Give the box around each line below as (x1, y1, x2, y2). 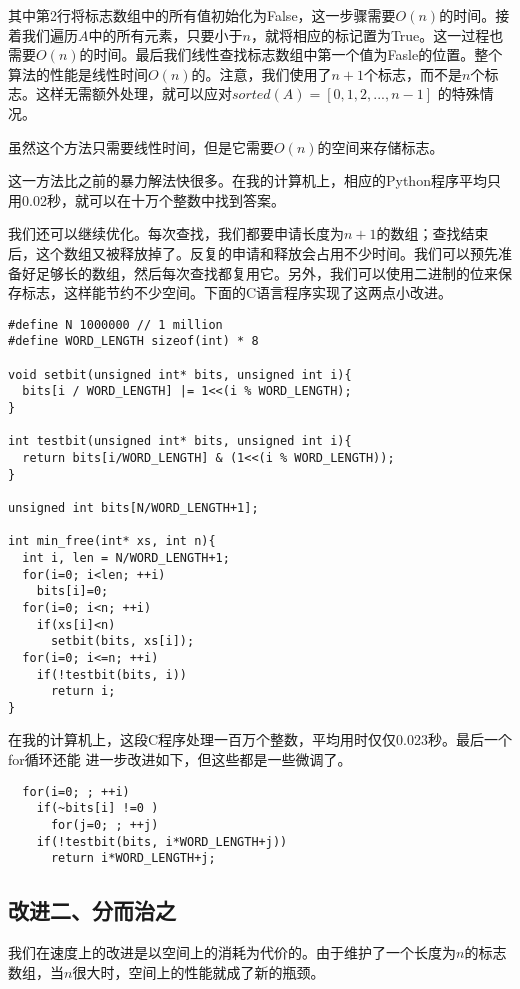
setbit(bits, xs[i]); (50, 634, 195, 649)
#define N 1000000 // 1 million (8, 317, 223, 332)
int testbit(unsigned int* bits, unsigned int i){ (8, 434, 352, 449)
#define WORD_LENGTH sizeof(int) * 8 (8, 334, 259, 349)
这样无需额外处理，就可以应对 (35, 83, 232, 104)
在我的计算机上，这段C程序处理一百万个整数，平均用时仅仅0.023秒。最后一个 (8, 729, 512, 750)
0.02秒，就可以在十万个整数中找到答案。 (21, 189, 285, 210)
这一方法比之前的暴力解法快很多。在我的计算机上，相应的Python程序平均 (8, 170, 487, 191)
